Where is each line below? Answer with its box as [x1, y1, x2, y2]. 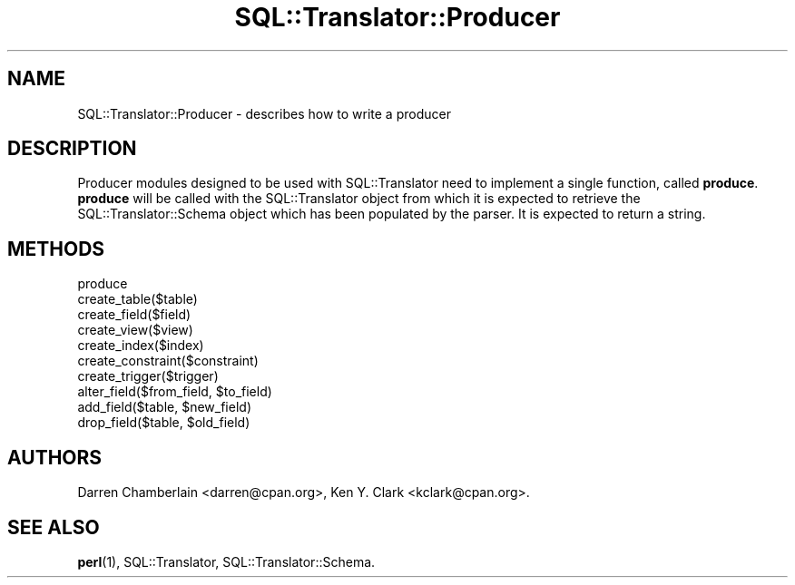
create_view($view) [77, 322, 193, 338]
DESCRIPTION [7, 137, 137, 161]
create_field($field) [77, 307, 191, 323]
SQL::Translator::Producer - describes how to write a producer [77, 105, 451, 122]
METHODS [7, 237, 105, 260]
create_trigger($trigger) [77, 368, 219, 385]
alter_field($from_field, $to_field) [77, 384, 272, 400]
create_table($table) [77, 291, 198, 307]
